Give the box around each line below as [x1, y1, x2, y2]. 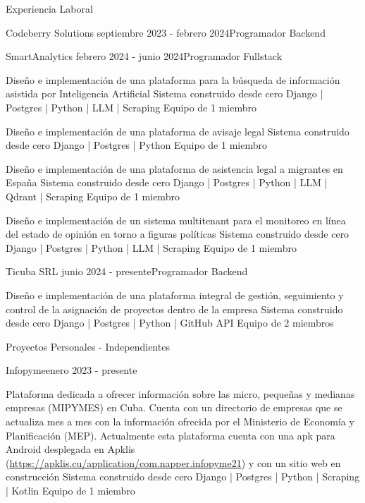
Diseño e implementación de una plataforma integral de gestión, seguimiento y [6, 287, 344, 302]
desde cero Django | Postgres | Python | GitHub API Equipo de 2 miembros [6, 315, 334, 330]
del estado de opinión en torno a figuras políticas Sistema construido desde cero [6, 226, 349, 241]
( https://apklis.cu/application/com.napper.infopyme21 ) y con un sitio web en [6, 455, 341, 470]
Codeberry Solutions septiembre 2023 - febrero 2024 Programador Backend [6, 25, 326, 40]
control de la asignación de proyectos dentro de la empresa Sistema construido [6, 301, 343, 316]
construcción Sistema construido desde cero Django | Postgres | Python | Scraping [6, 469, 360, 484]
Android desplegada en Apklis [6, 442, 135, 456]
